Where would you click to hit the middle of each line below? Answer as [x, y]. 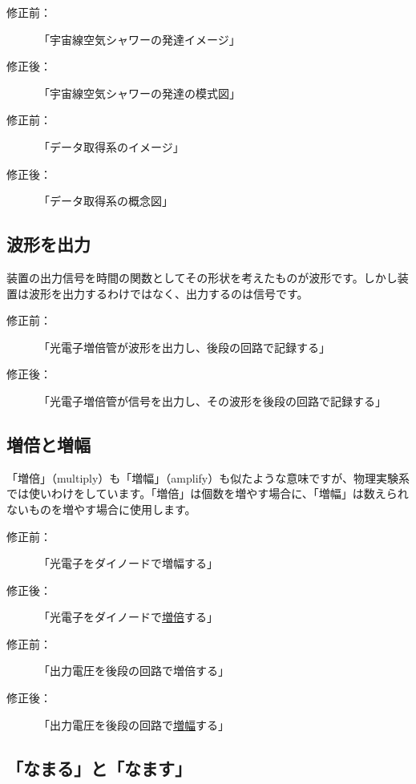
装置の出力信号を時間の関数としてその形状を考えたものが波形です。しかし [202, 277]
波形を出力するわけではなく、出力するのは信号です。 [168, 293]
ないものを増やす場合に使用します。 [101, 509]
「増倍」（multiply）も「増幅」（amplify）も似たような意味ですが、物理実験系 [208, 477]
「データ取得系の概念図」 [106, 201]
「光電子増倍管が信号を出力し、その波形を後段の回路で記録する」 [212, 400]
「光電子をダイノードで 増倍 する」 [128, 617]
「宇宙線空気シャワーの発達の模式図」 [139, 93]
